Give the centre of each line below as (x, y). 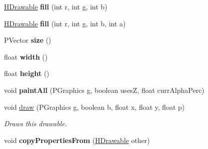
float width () (26, 56)
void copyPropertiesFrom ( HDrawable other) (77, 140)
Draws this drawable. (36, 123)
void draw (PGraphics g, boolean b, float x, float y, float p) (94, 107)
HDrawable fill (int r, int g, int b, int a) (65, 23)
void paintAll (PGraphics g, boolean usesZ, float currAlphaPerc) (104, 90)
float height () (27, 73)
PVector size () (28, 40)
